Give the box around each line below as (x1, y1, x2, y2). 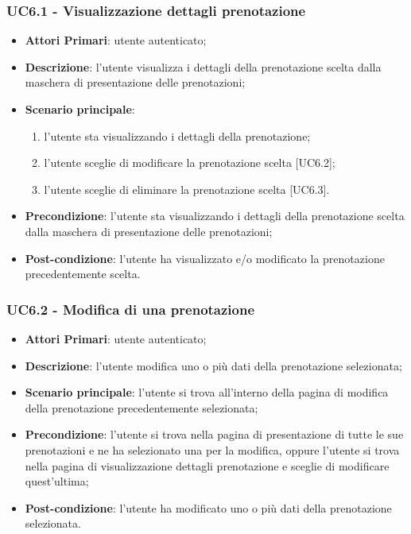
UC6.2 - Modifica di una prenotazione (6, 299, 255, 319)
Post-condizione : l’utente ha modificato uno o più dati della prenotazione (25, 499, 392, 516)
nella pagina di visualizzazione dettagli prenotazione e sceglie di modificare (25, 457, 390, 474)
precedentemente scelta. (25, 265, 141, 282)
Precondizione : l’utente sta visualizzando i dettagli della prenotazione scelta (25, 207, 405, 224)
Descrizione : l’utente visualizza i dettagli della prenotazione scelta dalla (25, 58, 382, 75)
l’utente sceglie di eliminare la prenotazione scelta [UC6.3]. (44, 180, 330, 197)
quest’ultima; (25, 473, 89, 489)
